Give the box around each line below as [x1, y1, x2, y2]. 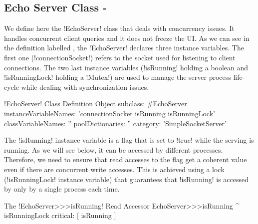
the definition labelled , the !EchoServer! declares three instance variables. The [4, 42, 244, 53]
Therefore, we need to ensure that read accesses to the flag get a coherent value [4, 154, 247, 165]
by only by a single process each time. [4, 184, 120, 194]
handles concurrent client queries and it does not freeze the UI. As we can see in [4, 32, 250, 43]
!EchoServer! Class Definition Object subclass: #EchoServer [4, 98, 187, 109]
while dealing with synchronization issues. [21, 81, 149, 92]
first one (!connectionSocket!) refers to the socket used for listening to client [4, 52, 236, 62]
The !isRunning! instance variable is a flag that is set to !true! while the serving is [4, 135, 254, 145]
